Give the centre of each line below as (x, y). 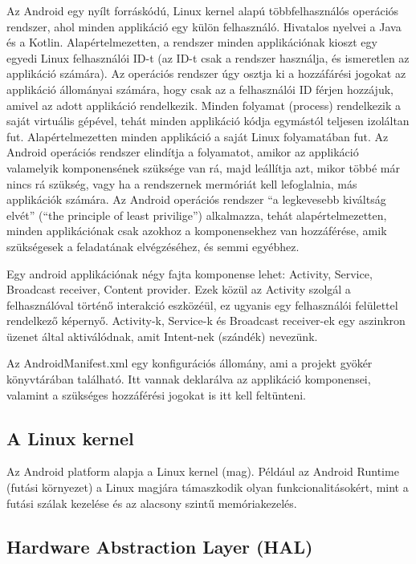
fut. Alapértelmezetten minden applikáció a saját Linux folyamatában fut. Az (198, 136)
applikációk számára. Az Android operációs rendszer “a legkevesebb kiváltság (196, 199)
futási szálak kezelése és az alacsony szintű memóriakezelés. (152, 503)
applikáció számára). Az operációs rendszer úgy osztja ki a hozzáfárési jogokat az (206, 73)
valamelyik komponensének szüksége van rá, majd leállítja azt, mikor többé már (203, 167)
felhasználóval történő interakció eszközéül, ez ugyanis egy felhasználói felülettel (202, 304)
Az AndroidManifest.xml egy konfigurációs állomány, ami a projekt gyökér (190, 363)
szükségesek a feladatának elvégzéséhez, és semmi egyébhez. (153, 246)
